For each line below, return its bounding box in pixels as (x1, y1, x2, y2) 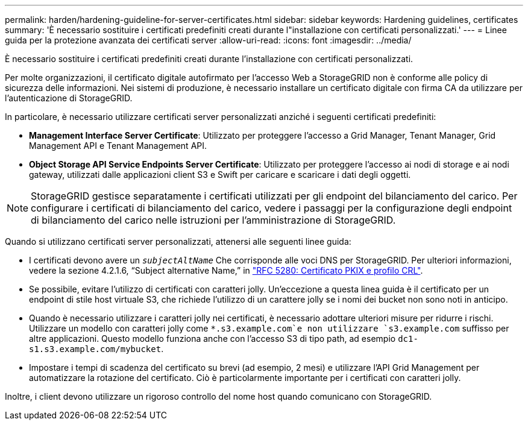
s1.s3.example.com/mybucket (29, 344, 162, 354)
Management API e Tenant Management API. (29, 140, 207, 151)
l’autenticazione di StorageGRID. (5, 93, 133, 103)
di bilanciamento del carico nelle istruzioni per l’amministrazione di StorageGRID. (31, 214, 396, 226)
